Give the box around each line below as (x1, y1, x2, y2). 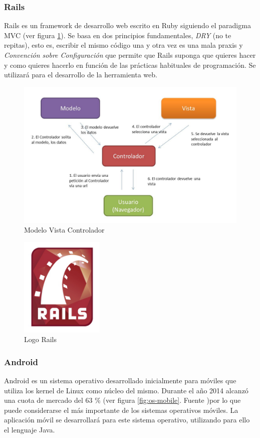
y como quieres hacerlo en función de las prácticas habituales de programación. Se (4, 59, 256, 70)
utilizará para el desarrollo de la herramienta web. (4, 69, 157, 80)
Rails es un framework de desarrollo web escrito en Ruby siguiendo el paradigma (4, 20, 251, 31)
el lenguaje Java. (4, 424, 55, 435)
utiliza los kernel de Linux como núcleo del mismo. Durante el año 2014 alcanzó (4, 385, 248, 395)
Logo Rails (24, 334, 57, 345)
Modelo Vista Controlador (24, 225, 105, 235)
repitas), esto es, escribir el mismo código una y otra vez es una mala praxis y (4, 40, 243, 50)
